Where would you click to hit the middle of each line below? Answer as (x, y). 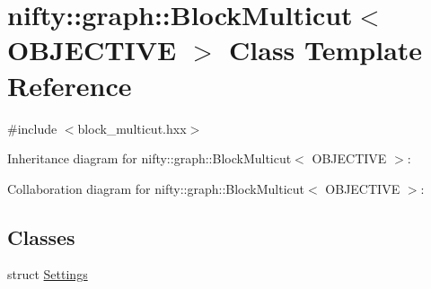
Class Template (326, 50)
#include (32, 128)
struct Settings (48, 274)
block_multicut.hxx (132, 128)
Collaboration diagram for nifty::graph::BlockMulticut (156, 188)
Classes (41, 236)
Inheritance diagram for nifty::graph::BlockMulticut (150, 158)
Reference (70, 85)
